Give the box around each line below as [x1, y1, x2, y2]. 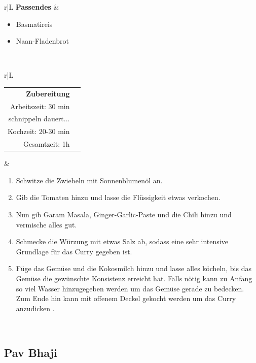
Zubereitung [26, 88, 70, 98]
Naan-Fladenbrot [16, 36, 69, 46]
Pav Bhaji [4, 345, 57, 360]
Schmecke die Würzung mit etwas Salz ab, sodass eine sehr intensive [16, 236, 228, 247]
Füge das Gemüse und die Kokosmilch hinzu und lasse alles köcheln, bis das [16, 263, 251, 274]
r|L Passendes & [4, 2, 59, 12]
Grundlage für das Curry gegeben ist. [16, 246, 132, 256]
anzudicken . [16, 303, 55, 313]
